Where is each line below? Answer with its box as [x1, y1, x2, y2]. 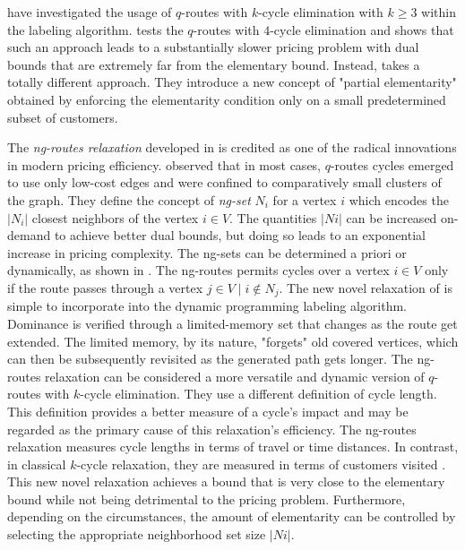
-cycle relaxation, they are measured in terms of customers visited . [76, 454, 446, 473]
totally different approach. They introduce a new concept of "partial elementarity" [7, 73, 457, 91]
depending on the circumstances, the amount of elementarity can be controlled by [7, 507, 456, 526]
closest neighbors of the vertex [31, 208, 199, 227]
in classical [7, 454, 66, 473]
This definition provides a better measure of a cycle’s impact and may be [7, 401, 409, 420]
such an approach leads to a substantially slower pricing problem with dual [7, 38, 419, 56]
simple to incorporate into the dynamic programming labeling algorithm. [7, 296, 407, 315]
